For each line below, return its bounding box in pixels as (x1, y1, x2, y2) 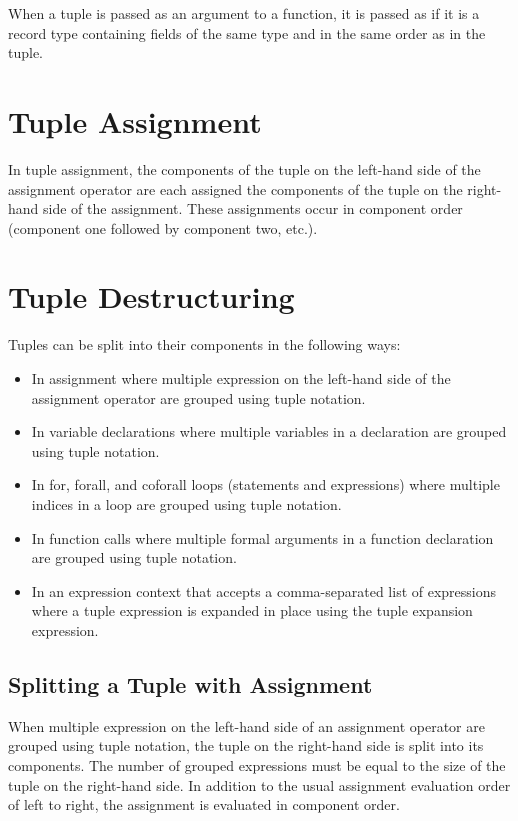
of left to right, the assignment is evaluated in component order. (8, 794, 400, 815)
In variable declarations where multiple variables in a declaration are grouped (31, 421, 507, 442)
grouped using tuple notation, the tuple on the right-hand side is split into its (8, 735, 484, 756)
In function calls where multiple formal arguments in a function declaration (31, 527, 494, 548)
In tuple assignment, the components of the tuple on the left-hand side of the (8, 158, 481, 179)
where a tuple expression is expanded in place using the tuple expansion (31, 600, 473, 621)
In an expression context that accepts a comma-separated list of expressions (31, 580, 497, 601)
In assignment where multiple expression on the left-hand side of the (31, 368, 451, 388)
